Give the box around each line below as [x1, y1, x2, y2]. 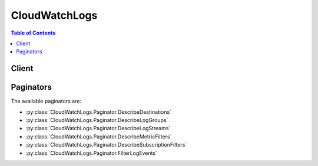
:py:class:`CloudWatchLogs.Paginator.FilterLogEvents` [25, 150, 157, 157]
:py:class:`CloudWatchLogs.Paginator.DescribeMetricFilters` [25, 133, 172, 140]
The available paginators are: [11, 97, 82, 105]
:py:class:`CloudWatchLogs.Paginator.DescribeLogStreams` [25, 125, 171, 132]
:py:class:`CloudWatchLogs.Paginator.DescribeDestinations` [25, 109, 172, 116]
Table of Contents [11, 29, 56, 36]
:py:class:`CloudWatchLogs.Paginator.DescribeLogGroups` [25, 117, 168, 124]
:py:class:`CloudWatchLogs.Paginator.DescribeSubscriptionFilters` [25, 141, 187, 148]
